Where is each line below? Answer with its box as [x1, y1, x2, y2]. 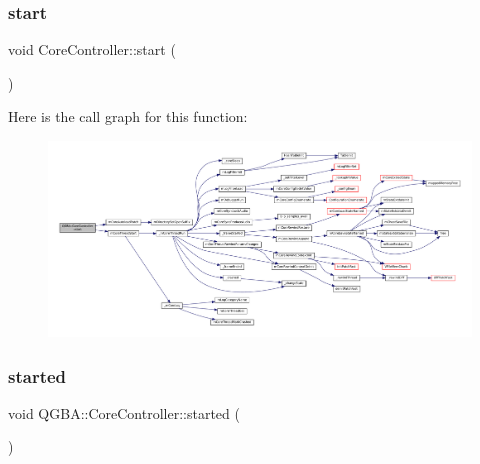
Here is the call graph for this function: [8, 106, 248, 127]
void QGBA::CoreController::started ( [8, 402, 240, 423]
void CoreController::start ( [8, 39, 176, 60]
